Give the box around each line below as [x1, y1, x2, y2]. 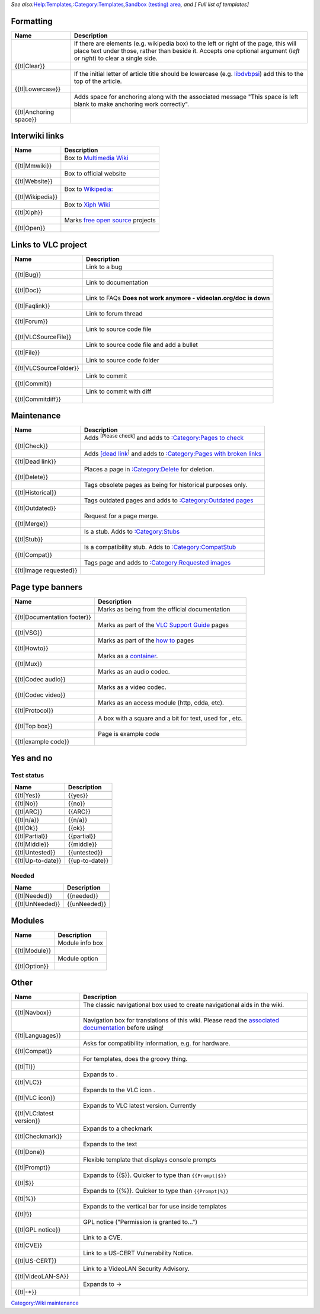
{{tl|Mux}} [14, 659, 43, 668]
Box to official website [64, 170, 126, 178]
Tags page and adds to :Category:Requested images [84, 559, 231, 567]
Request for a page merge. [84, 512, 159, 520]
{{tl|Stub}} [14, 535, 44, 544]
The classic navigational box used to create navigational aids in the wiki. [83, 1001, 284, 1009]
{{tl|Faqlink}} [14, 301, 50, 310]
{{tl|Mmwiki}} [14, 162, 52, 170]
